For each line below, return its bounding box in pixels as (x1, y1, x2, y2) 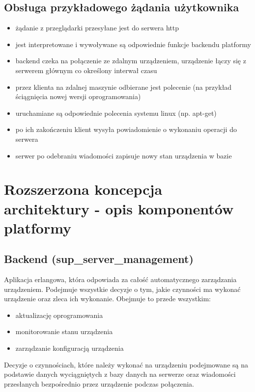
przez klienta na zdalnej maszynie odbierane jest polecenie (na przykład (15, 81, 232, 92)
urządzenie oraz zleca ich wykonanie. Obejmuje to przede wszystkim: (4, 293, 211, 304)
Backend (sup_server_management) (4, 251, 194, 266)
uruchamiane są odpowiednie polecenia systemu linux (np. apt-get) (15, 107, 217, 118)
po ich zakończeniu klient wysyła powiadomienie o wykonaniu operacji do (15, 124, 237, 134)
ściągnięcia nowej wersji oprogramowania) (15, 91, 141, 102)
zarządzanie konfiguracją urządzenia (15, 343, 124, 353)
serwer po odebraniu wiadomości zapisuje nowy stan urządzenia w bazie (15, 150, 232, 160)
